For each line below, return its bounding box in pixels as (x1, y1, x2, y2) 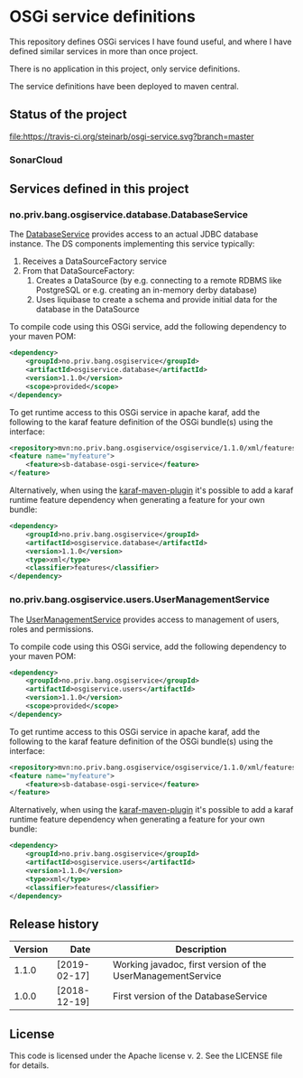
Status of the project (9, 107, 128, 123)
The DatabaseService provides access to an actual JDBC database (9, 228, 259, 240)
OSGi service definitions (9, 6, 196, 27)
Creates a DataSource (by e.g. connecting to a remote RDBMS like (35, 275, 282, 286)
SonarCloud (9, 153, 63, 166)
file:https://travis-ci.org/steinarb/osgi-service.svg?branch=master (9, 131, 254, 142)
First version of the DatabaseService (112, 990, 268, 1003)
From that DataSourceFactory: (22, 265, 135, 276)
